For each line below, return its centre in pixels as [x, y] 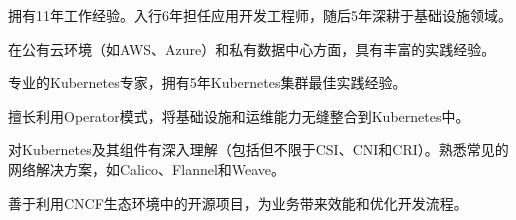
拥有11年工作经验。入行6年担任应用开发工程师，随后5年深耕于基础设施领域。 [260, 15]
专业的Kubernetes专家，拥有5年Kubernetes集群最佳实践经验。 [207, 82]
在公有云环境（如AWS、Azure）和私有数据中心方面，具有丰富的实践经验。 [252, 48]
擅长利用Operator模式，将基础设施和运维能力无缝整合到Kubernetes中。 [239, 115]
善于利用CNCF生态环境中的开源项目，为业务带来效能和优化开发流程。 [238, 202]
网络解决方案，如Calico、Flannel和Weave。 [147, 168]
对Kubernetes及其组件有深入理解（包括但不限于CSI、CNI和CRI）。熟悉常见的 [258, 149]
